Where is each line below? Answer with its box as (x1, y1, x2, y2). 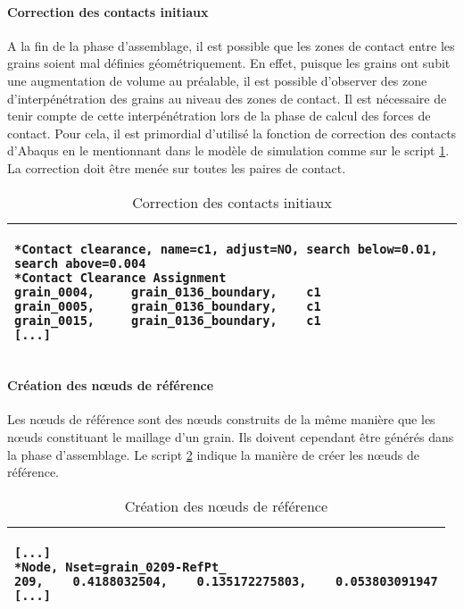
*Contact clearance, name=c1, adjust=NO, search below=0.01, (14, 241, 438, 256)
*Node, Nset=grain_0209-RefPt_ (14, 559, 227, 574)
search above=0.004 (14, 255, 146, 271)
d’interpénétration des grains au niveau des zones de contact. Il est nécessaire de (7, 88, 447, 107)
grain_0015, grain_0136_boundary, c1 (14, 313, 321, 328)
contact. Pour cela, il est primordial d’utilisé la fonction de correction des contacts (7, 123, 457, 142)
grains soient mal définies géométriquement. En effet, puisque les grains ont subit (7, 54, 451, 72)
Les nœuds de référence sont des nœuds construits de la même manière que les (7, 410, 435, 429)
